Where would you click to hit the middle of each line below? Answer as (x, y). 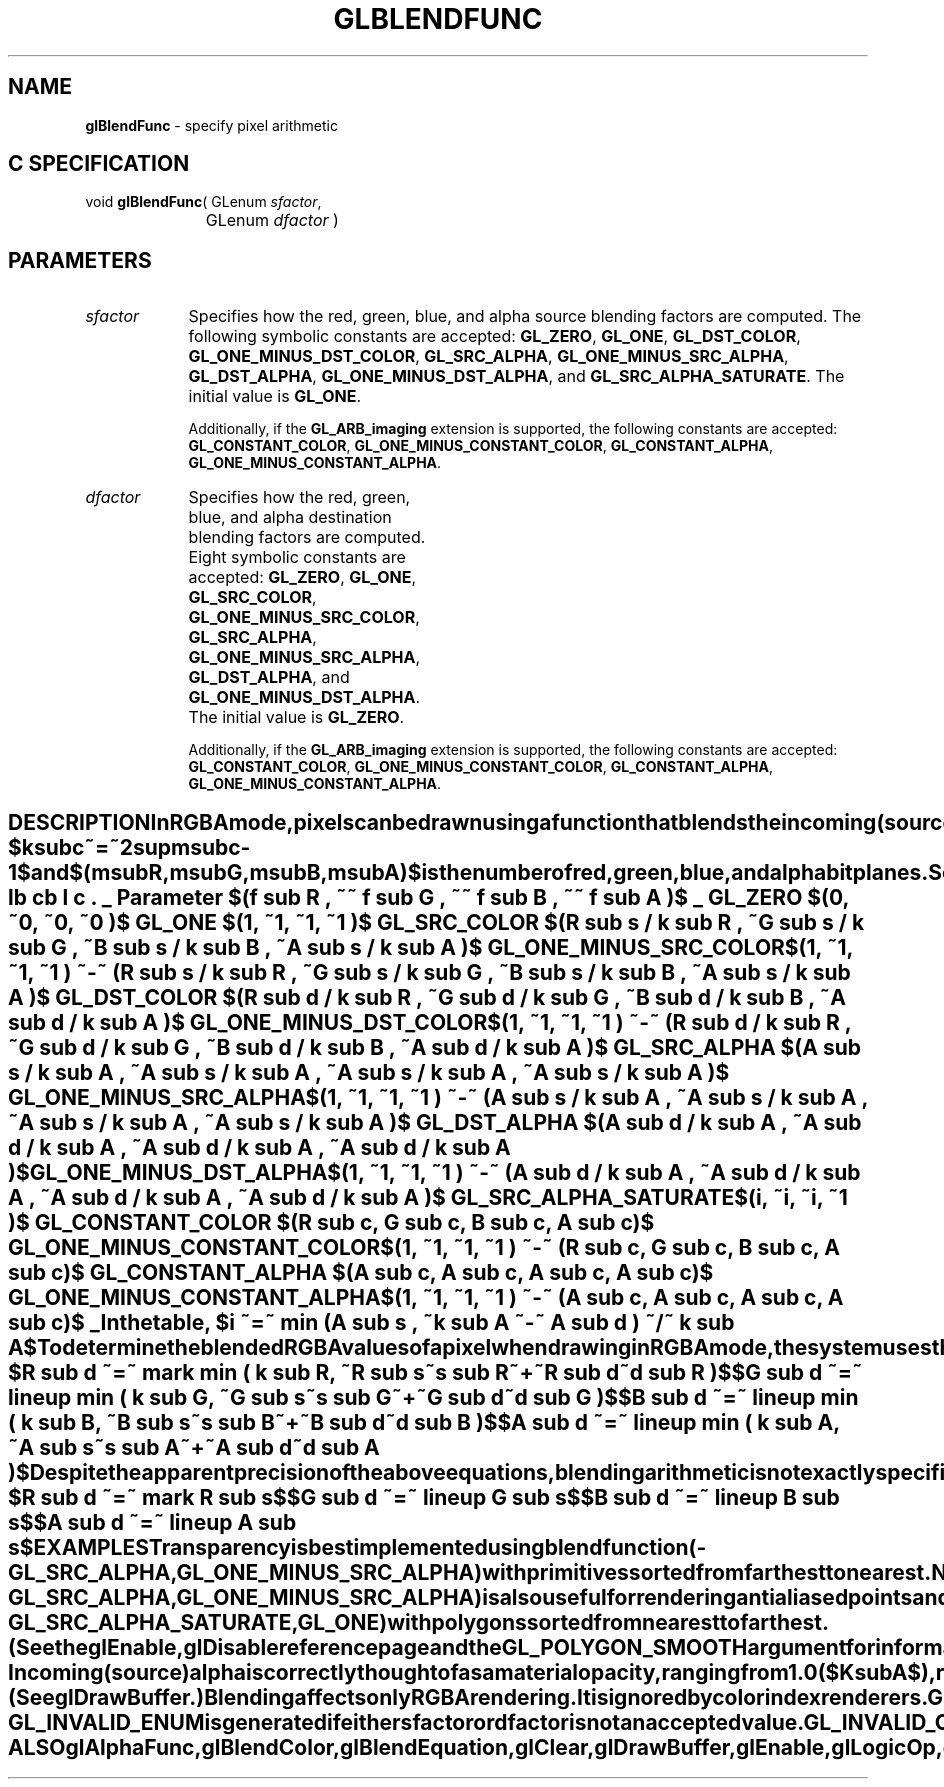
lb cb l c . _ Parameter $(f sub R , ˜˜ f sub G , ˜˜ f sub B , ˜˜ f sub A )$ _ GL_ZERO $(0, (428, 897)
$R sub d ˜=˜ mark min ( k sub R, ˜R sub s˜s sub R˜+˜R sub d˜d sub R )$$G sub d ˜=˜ (435, 1372)
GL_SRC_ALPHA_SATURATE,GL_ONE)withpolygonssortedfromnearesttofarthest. (419, 1622)
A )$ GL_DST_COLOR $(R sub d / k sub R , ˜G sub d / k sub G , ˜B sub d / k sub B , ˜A (427, 997)
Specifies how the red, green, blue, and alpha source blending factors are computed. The (525, 316)
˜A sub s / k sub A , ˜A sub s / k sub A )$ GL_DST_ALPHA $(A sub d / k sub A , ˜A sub (435, 1122)
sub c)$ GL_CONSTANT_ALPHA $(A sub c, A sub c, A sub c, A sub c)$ (361, 1272)
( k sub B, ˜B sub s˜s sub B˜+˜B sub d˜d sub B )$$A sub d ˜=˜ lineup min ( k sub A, (424, 1422)
